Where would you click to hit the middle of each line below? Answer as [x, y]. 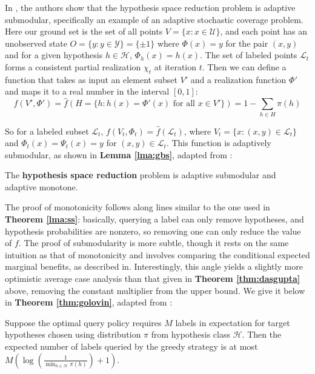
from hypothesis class [191, 334]
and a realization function [238, 79]
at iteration [175, 66]
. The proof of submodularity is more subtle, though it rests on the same [154, 243]
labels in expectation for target [233, 322]
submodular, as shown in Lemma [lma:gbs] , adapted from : [119, 154]
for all [184, 104]
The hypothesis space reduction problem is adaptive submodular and [141, 175]
